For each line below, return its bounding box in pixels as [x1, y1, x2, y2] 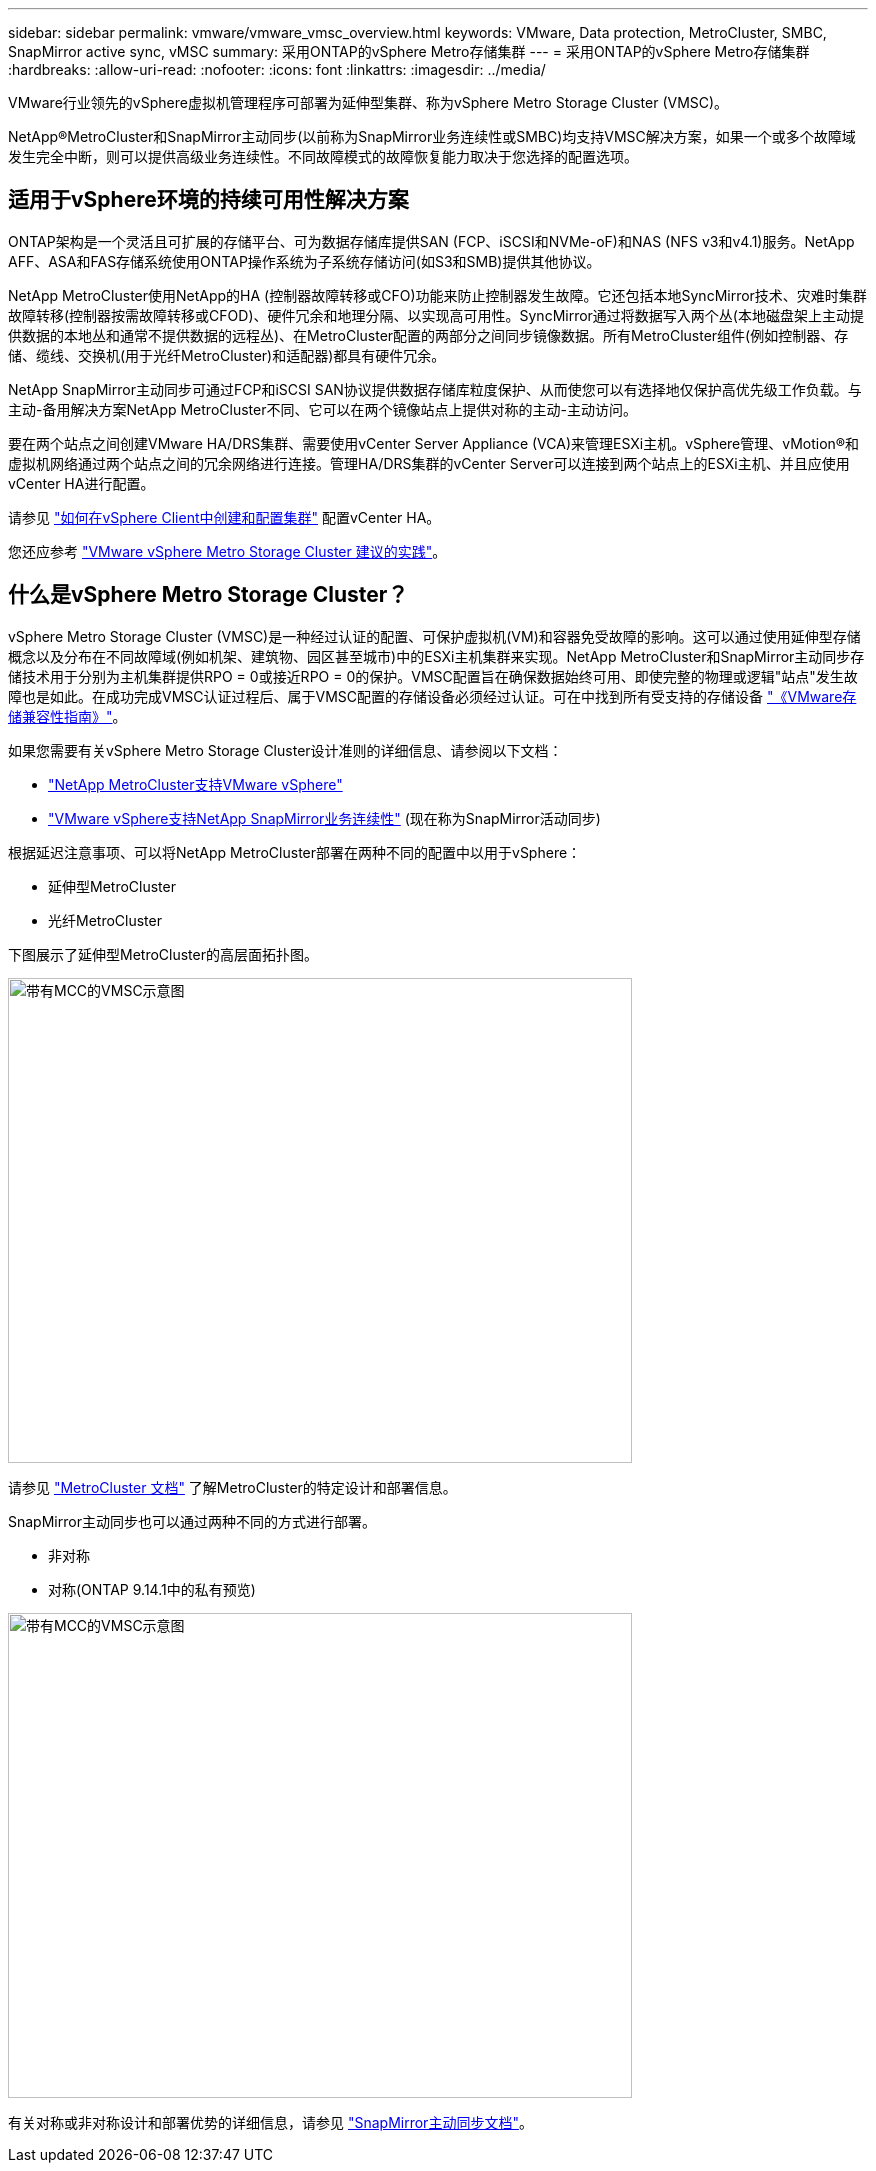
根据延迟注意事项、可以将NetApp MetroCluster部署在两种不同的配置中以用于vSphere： [8, 843, 582, 861]
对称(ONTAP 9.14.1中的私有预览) [48, 1580, 256, 1598]
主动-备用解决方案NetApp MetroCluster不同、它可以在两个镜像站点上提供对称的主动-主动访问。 [8, 400, 637, 418]
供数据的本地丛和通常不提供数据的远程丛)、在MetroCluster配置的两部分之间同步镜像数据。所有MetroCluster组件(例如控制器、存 [8, 326, 849, 344]
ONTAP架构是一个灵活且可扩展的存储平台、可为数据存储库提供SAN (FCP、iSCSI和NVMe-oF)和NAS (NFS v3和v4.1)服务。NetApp [8, 232, 855, 250]
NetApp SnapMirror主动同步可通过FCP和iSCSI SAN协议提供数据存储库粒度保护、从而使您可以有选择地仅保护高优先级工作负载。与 [8, 380, 862, 398]
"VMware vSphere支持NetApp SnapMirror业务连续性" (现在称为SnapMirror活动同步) [48, 809, 601, 827]
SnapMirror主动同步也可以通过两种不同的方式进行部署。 [8, 1512, 376, 1530]
